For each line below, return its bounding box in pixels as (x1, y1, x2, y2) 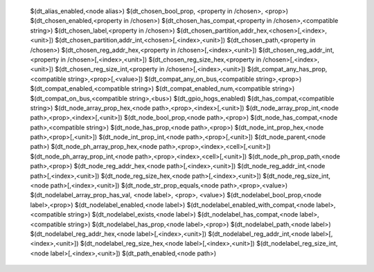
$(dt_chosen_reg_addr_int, (258, 46, 335, 54)
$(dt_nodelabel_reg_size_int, (256, 239, 338, 248)
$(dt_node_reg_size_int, (262, 172, 331, 180)
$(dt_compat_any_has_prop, (247, 65, 328, 73)
